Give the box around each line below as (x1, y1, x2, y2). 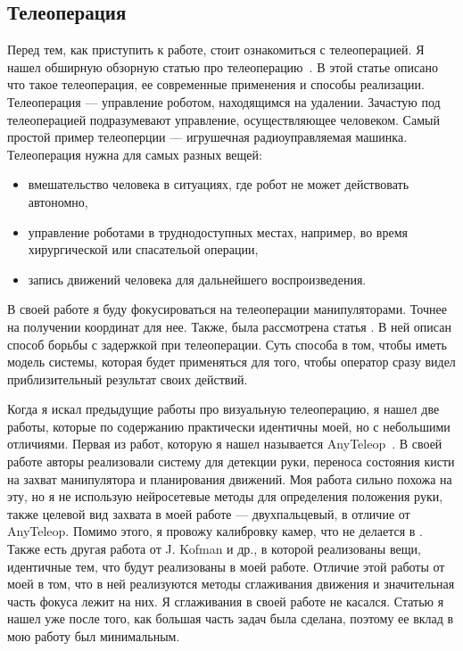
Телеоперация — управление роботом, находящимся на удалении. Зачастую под (7, 92, 441, 111)
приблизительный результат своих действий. (7, 369, 248, 388)
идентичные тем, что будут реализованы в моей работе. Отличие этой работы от (7, 556, 445, 575)
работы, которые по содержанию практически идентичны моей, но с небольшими (7, 416, 451, 435)
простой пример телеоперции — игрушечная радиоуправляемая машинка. (7, 128, 408, 146)
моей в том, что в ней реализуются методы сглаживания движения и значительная (7, 574, 455, 593)
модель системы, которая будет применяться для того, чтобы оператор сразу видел (7, 352, 456, 371)
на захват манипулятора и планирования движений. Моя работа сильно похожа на (7, 469, 452, 488)
